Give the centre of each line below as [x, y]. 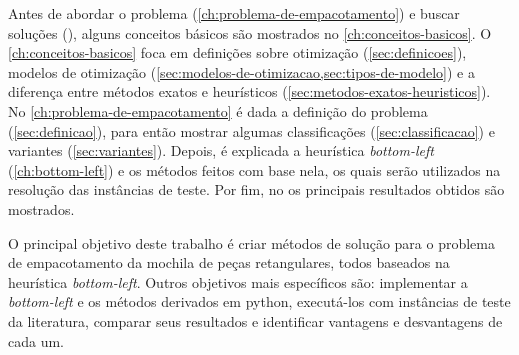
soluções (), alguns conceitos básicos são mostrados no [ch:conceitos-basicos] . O [250, 32]
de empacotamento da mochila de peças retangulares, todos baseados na [229, 262]
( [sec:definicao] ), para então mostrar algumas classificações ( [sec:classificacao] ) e [251, 130]
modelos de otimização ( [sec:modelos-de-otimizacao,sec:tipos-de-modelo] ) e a [241, 71]
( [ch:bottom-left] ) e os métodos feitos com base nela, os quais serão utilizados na [254, 169]
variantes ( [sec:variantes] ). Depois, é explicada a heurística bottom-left [221, 150]
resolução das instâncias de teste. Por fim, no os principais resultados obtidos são [256, 189]
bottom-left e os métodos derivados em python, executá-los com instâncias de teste [259, 301]
